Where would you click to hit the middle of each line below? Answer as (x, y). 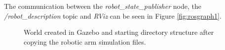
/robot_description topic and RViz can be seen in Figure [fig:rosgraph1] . (113, 15)
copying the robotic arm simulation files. (85, 41)
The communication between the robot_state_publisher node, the (103, 6)
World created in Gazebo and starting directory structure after (119, 32)
